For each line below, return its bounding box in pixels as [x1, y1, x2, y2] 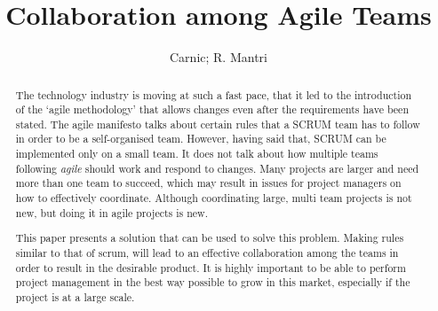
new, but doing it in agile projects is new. [15, 205, 208, 220]
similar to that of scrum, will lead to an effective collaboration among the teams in [15, 245, 399, 260]
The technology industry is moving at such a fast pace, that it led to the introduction [15, 87, 412, 102]
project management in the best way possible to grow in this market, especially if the [15, 275, 410, 290]
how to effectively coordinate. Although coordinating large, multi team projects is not [15, 190, 412, 206]
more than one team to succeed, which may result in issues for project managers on [15, 175, 402, 190]
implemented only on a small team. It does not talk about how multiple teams [15, 146, 378, 161]
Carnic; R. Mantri [170, 48, 267, 66]
